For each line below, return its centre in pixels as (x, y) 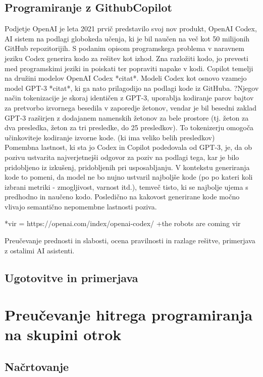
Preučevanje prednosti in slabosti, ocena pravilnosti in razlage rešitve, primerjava (130, 240)
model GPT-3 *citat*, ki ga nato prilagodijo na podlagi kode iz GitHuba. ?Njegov (132, 88)
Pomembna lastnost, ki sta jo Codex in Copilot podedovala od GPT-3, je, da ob (128, 147)
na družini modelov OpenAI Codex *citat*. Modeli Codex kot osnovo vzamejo (126, 78)
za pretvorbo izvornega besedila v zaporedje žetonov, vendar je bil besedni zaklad (130, 107)
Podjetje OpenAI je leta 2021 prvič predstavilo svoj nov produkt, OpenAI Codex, (131, 29)
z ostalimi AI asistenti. (40, 250)
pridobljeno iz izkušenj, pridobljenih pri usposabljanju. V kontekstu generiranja (127, 167)
